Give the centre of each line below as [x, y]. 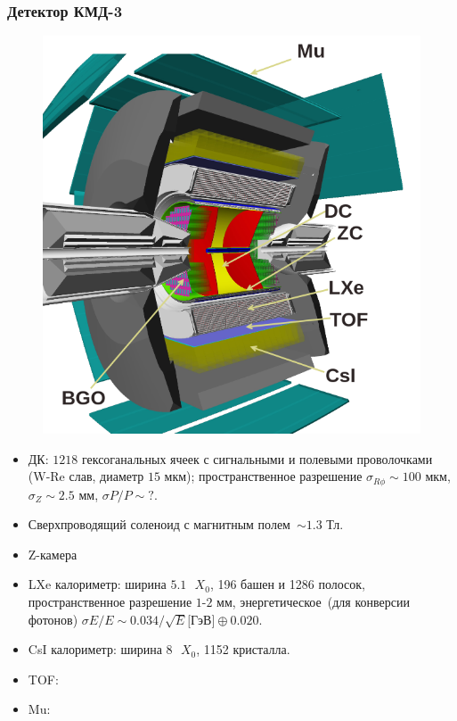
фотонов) [53, 619]
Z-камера [53, 554]
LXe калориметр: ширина [97, 584]
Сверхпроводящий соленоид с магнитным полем [159, 524]
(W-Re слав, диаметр [86, 476]
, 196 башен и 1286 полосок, [287, 584]
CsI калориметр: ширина [95, 649]
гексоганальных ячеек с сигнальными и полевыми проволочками [257, 458]
